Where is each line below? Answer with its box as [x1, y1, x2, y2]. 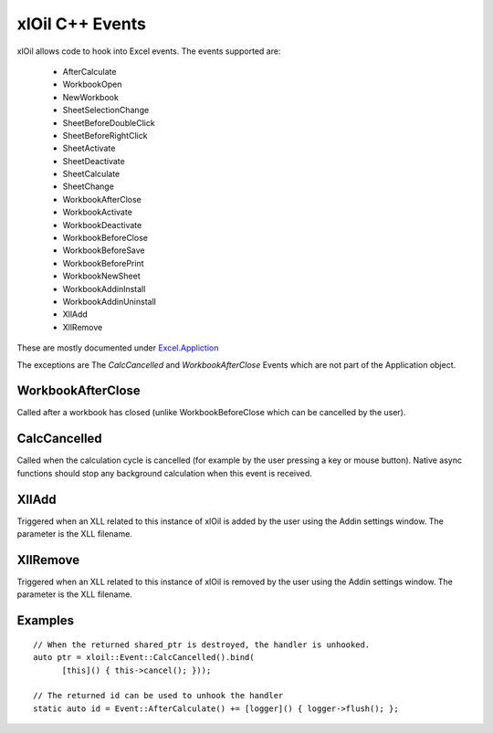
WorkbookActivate [62, 206, 132, 218]
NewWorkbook [62, 91, 119, 102]
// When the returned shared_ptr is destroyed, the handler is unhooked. [33, 639, 371, 650]
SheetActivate [62, 142, 116, 154]
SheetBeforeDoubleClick [62, 117, 155, 128]
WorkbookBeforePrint [62, 257, 144, 268]
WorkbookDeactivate [62, 219, 142, 230]
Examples [16, 613, 75, 629]
